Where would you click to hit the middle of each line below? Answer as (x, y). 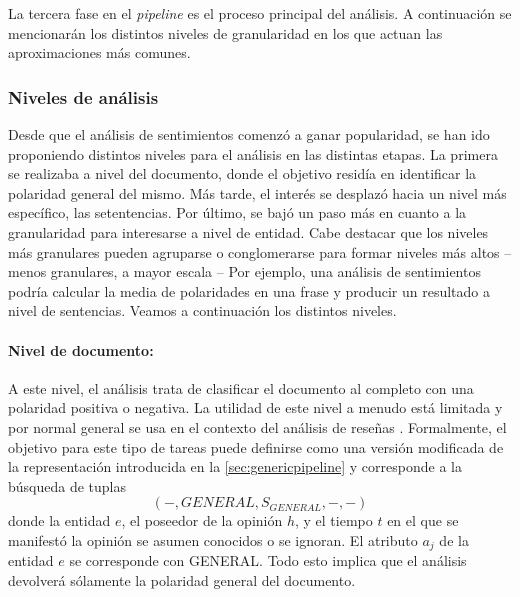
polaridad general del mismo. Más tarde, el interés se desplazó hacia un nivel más (257, 192)
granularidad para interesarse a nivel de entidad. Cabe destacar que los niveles (248, 231)
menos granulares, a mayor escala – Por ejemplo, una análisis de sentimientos (244, 271)
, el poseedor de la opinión (202, 520)
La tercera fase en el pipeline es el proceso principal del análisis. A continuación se (260, 13)
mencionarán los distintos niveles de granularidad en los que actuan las (225, 32)
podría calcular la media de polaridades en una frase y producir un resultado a (249, 290)
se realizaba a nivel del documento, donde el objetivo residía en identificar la (242, 173)
